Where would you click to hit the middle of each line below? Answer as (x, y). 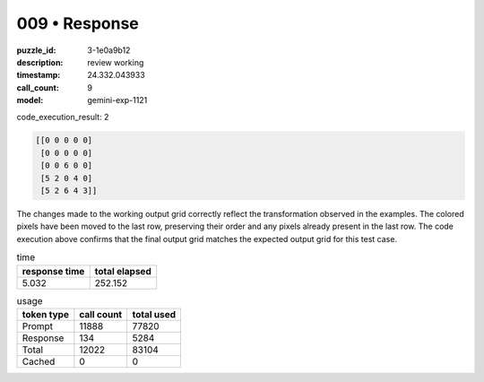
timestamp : (39, 75)
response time (53, 271)
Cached (39, 361)
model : (30, 100)
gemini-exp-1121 (117, 100)
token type (45, 314)
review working (116, 62)
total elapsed (123, 271)
